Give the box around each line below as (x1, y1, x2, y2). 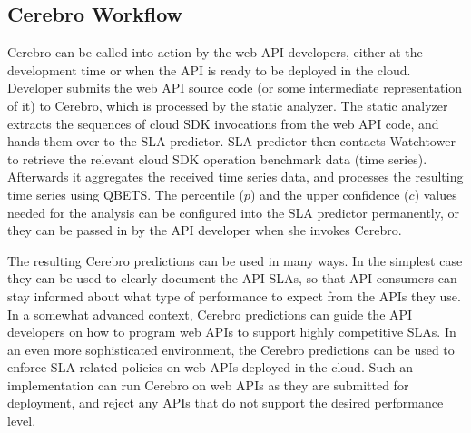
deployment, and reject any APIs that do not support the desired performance (7, 393, 444, 412)
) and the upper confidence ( (250, 184, 409, 203)
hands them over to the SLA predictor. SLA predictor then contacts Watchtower (7, 132, 456, 151)
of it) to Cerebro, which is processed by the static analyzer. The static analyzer (7, 95, 448, 114)
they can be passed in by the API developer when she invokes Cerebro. (7, 221, 402, 240)
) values (414, 184, 457, 203)
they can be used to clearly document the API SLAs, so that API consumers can (7, 269, 457, 288)
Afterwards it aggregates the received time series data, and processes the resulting (7, 167, 464, 186)
